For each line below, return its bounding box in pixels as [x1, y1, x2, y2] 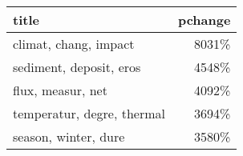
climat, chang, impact [13, 34, 135, 53]
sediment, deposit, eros [13, 58, 141, 76]
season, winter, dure [13, 127, 125, 146]
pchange [177, 10, 231, 29]
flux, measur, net [13, 81, 107, 99]
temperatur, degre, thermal [13, 104, 165, 122]
